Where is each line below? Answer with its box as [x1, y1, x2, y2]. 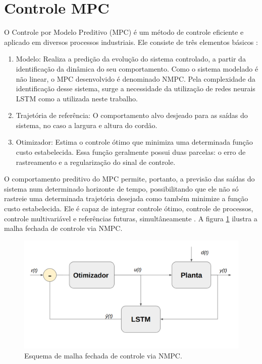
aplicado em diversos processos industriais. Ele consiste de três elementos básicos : [4, 36, 258, 47]
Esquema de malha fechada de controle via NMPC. [24, 350, 182, 360]
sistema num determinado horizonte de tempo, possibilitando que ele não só [4, 183, 239, 194]
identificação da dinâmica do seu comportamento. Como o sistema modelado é [16, 63, 258, 74]
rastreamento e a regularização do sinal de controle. [16, 156, 176, 167]
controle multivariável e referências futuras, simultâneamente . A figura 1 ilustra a [4, 213, 257, 223]
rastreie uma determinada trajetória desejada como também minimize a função [4, 193, 248, 204]
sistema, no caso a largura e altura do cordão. [16, 119, 158, 130]
